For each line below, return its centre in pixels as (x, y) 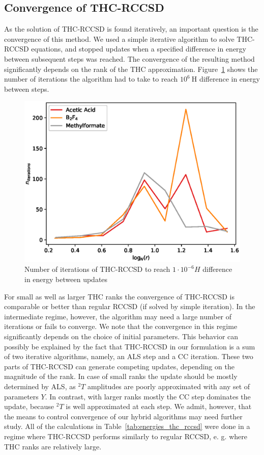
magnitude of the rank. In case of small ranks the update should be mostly (121, 376)
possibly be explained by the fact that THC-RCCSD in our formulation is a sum (130, 346)
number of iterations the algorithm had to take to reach (91, 79)
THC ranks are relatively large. (53, 446)
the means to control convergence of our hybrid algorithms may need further (123, 416)
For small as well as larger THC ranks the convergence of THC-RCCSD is (119, 296)
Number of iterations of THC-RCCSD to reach (97, 269)
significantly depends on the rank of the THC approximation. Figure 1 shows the (131, 69)
